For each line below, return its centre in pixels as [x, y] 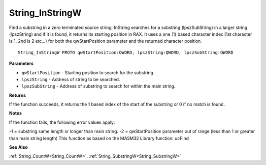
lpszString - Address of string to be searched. [71, 79]
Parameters [21, 63]
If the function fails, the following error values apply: [62, 122]
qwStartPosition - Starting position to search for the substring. [88, 72]
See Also [18, 147]
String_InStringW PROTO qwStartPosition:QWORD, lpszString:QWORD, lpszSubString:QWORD [126, 52]
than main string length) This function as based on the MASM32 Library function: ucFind [99, 138]
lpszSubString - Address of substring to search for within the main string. [99, 86]
